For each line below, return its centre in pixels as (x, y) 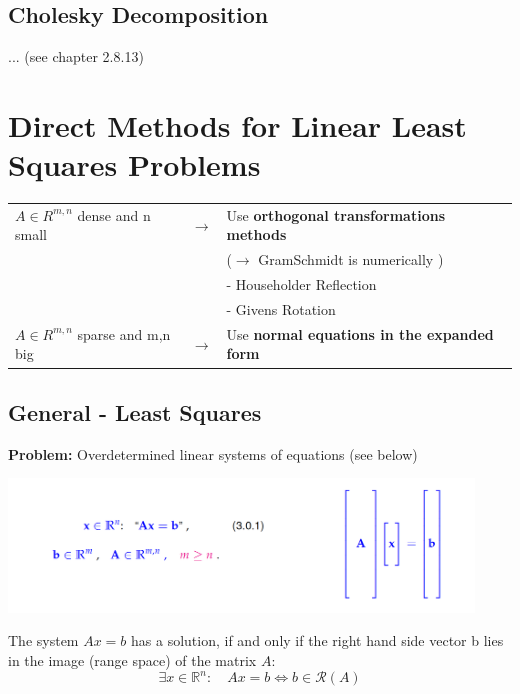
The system (43, 640)
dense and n (114, 214)
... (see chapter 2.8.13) (76, 56)
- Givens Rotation (281, 308)
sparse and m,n (124, 333)
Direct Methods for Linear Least (237, 124)
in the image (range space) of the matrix (132, 659)
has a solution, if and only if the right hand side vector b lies (317, 640)
